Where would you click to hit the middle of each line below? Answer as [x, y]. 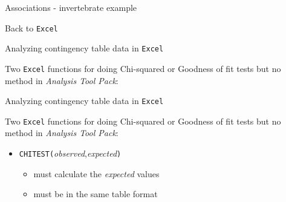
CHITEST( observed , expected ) [70, 153]
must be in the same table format [96, 194]
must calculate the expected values [96, 173]
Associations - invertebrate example [71, 7]
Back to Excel [31, 28]
